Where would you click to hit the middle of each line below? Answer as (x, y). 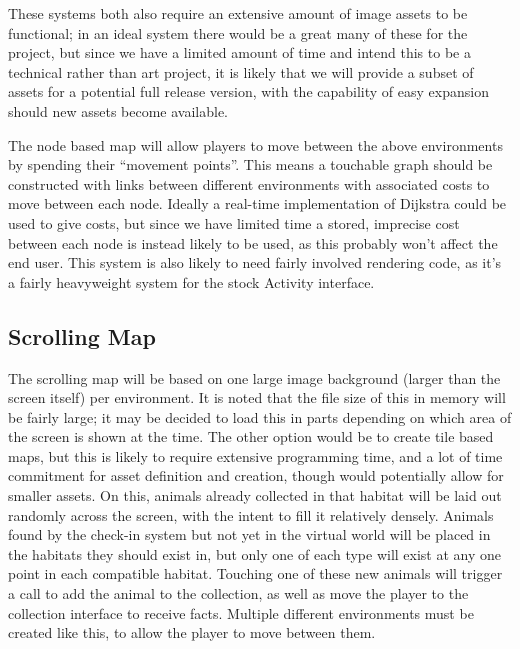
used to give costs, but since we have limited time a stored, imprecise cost (234, 222)
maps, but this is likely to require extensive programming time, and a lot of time (255, 455)
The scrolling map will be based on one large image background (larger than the (254, 377)
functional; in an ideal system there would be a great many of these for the (238, 32)
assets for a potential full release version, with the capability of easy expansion (248, 91)
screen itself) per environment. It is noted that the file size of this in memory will (257, 397)
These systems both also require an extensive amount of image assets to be (238, 13)
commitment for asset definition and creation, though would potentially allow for (256, 475)
